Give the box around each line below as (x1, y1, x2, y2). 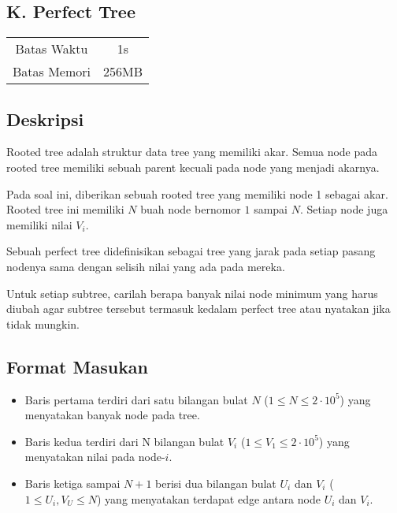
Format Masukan (6, 354, 149, 378)
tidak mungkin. (6, 315, 80, 332)
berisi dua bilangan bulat (155, 474, 276, 491)
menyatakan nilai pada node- (24, 448, 165, 465)
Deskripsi (6, 106, 84, 131)
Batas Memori (13, 62, 91, 81)
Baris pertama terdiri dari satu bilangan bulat (24, 391, 248, 407)
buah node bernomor (140, 201, 241, 217)
